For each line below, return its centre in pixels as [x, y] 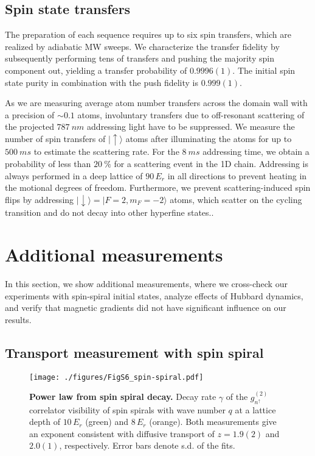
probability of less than [48, 164]
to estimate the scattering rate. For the [106, 151]
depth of [45, 422]
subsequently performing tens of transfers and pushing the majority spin [140, 58]
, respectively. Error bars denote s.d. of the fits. [147, 445]
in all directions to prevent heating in [237, 175]
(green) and [107, 422]
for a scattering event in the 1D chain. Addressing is [211, 164]
